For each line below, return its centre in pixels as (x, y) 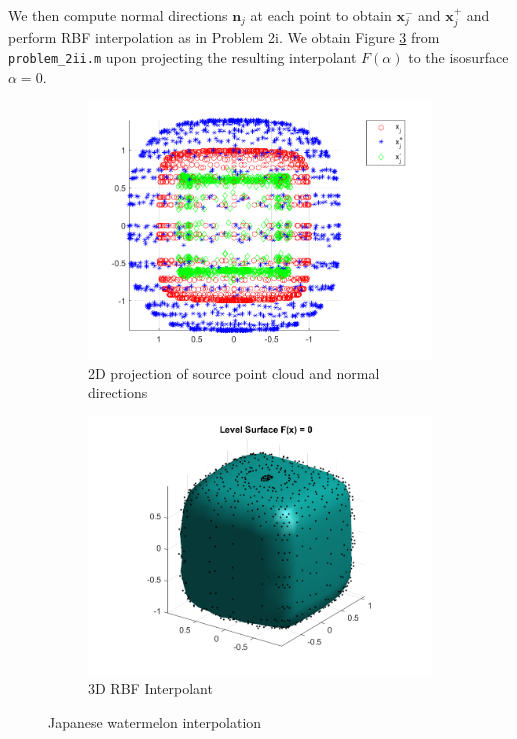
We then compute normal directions (118, 15)
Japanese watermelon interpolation (155, 722)
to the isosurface (458, 57)
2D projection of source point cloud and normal (234, 372)
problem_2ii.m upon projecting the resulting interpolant (182, 57)
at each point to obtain (321, 15)
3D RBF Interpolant (150, 688)
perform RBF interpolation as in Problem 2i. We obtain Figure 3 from (224, 37)
